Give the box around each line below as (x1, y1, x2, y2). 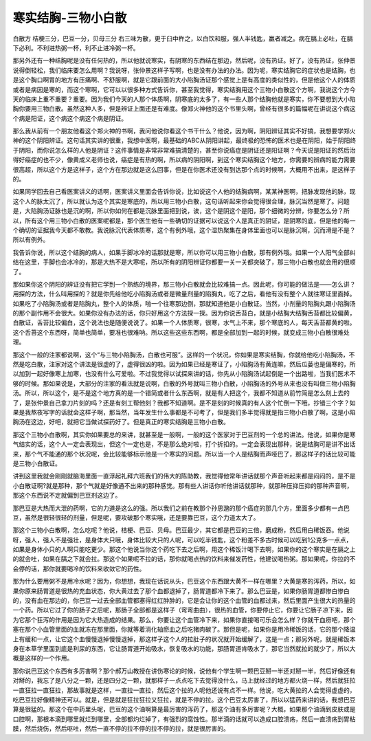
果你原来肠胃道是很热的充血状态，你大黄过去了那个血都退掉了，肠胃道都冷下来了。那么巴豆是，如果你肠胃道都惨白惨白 (12, 586, 350, 595)
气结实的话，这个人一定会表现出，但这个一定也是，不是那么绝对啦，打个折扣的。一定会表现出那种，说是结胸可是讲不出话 (12, 440, 356, 448)
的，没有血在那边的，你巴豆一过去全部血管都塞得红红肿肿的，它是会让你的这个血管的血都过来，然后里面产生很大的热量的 (12, 597, 356, 605)
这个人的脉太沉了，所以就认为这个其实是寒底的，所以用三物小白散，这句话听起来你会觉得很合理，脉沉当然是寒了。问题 (12, 197, 350, 206)
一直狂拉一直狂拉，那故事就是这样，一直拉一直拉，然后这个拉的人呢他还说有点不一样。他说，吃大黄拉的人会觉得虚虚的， (12, 686, 356, 694)
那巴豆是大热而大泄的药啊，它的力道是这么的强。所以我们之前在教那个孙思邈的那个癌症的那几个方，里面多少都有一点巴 (12, 504, 350, 512)
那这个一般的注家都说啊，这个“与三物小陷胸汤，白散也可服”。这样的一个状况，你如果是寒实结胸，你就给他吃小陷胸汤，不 (12, 351, 355, 359)
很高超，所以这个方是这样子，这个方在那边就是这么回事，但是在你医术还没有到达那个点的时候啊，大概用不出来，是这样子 (12, 165, 356, 173)
